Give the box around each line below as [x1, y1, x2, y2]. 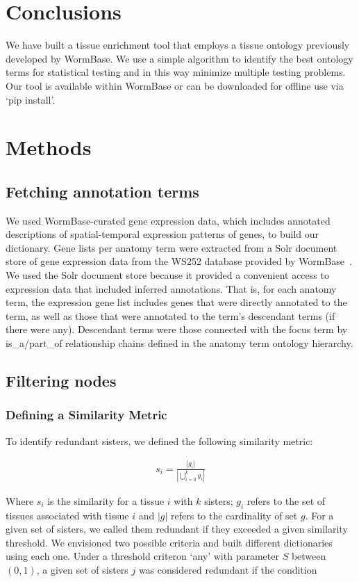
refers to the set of [247, 493, 326, 508]
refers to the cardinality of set [171, 508, 298, 522]
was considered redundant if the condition [138, 563, 317, 577]
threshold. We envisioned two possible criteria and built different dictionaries [6, 535, 333, 549]
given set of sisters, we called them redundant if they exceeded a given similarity [6, 522, 348, 536]
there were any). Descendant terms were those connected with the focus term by [6, 322, 348, 337]
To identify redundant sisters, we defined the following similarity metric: [6, 433, 313, 448]
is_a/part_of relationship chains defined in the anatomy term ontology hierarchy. [6, 336, 353, 350]
